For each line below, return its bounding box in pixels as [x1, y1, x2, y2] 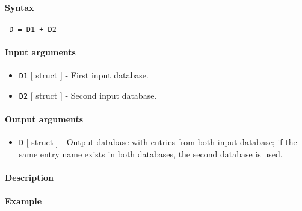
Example [5, 195, 42, 207]
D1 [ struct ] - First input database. [19, 69, 149, 81]
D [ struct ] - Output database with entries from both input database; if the [19, 136, 297, 148]
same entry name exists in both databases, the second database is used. [19, 148, 283, 160]
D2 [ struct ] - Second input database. [19, 89, 157, 101]
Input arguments [5, 46, 76, 58]
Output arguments [5, 113, 84, 125]
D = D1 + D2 [9, 25, 57, 34]
